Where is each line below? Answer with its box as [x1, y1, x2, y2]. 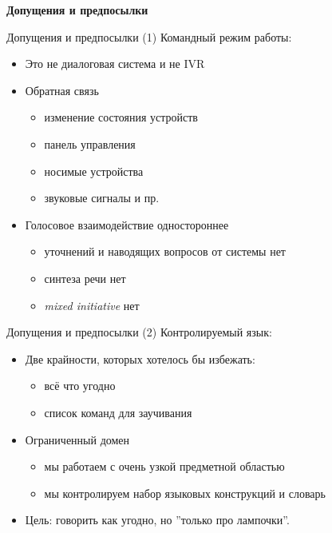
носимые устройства [44, 162, 144, 179]
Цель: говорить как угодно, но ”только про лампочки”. [25, 511, 290, 528]
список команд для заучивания [44, 404, 192, 420]
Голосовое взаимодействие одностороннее [25, 216, 229, 233]
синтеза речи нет [44, 269, 126, 286]
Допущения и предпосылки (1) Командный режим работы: [6, 28, 292, 45]
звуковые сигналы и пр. [44, 189, 160, 206]
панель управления [44, 135, 136, 152]
